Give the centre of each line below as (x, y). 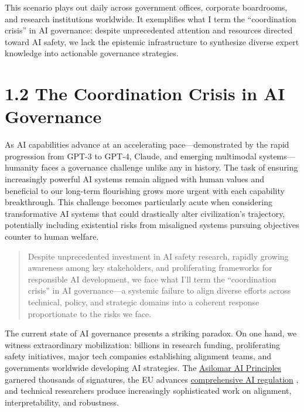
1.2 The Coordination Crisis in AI (145, 93)
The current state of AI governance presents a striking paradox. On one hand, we (151, 333)
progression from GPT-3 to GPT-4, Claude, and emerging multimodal (131, 156)
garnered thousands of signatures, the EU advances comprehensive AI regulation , (152, 379)
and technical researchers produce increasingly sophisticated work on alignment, (148, 391)
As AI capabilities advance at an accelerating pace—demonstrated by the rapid (147, 144)
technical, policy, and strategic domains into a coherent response (144, 302)
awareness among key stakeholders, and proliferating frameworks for (150, 268)
